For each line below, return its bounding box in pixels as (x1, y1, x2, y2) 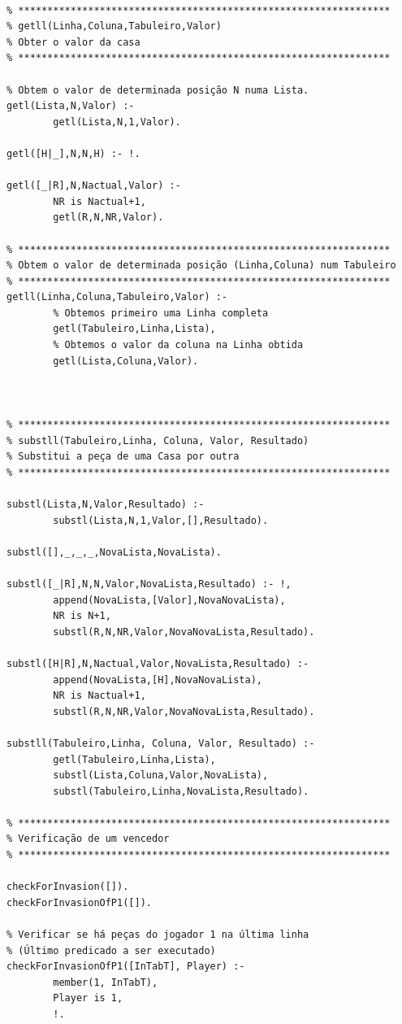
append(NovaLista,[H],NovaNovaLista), (53, 673, 262, 686)
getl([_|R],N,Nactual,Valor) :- (6, 180, 181, 192)
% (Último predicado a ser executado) (6, 944, 216, 956)
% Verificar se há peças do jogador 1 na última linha (6, 929, 309, 941)
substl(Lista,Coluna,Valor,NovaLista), (53, 769, 269, 782)
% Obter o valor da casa (6, 36, 140, 48)
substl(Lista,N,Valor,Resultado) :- (6, 499, 205, 510)
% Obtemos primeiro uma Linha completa (53, 307, 269, 319)
